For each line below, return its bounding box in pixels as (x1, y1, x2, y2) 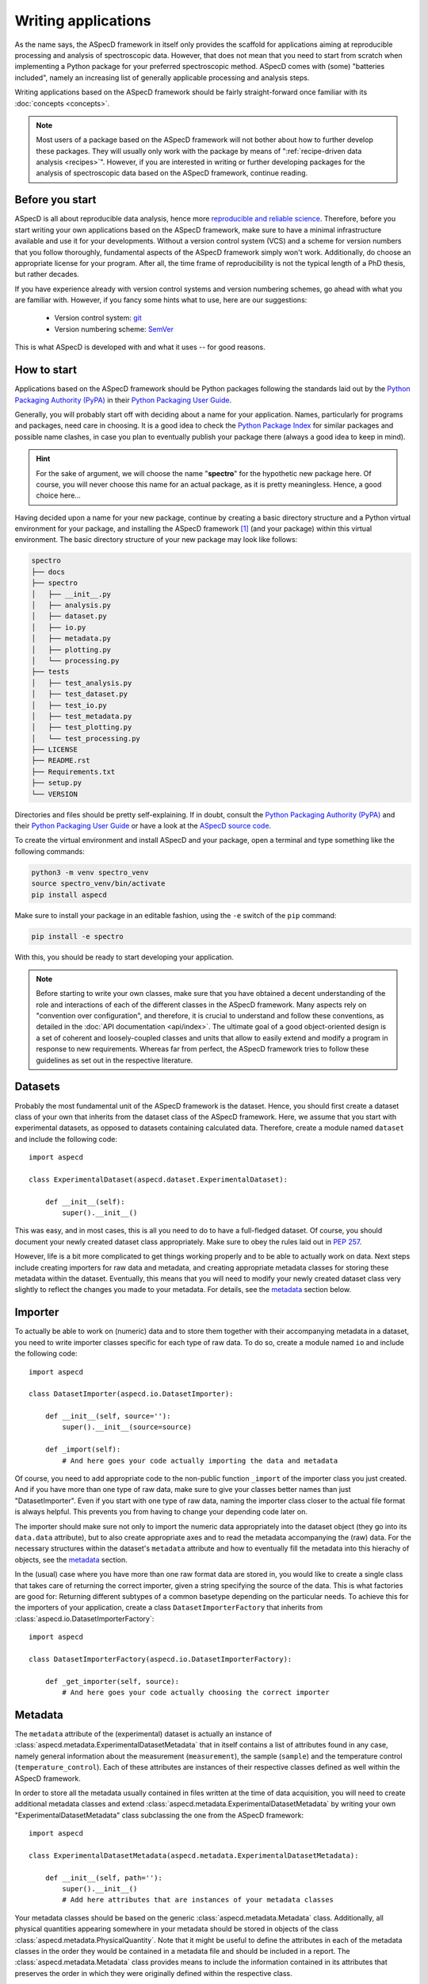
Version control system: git (54, 313, 142, 323)
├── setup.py (31, 779, 82, 787)
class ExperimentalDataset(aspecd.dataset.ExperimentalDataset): (29, 1175, 289, 1184)
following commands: (14, 846, 85, 856)
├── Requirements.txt (31, 767, 116, 776)
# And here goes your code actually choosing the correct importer (62, 1688, 330, 1698)
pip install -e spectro (31, 932, 124, 940)
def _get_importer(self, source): (44, 1677, 180, 1686)
